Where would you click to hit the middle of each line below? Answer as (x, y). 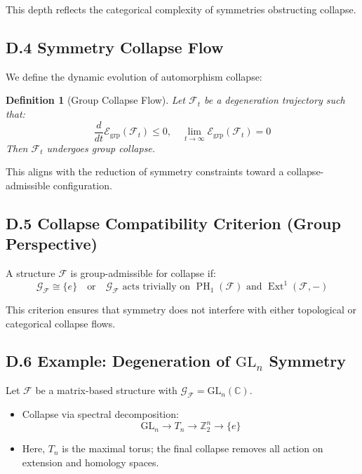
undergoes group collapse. (101, 148)
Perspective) (52, 244)
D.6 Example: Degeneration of (118, 361)
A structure (31, 273)
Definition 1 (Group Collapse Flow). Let (96, 100)
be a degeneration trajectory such (275, 100)
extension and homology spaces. (90, 462)
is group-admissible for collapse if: (143, 273)
